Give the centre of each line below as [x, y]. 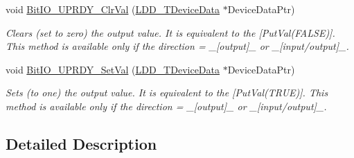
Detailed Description [81, 143]
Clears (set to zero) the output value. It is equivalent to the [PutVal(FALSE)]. [170, 32]
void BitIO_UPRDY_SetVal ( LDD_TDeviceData [113, 69]
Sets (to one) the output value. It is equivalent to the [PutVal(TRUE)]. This [167, 93]
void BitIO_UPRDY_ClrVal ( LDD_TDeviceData [113, 9]
